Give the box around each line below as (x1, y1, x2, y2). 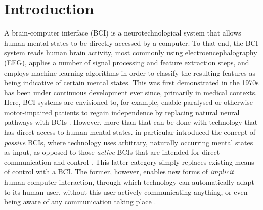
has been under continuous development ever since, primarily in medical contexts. (4, 87, 257, 97)
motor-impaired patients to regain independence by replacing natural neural (4, 107, 240, 117)
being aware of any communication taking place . (4, 196, 156, 207)
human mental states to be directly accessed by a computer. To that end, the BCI (4, 37, 258, 48)
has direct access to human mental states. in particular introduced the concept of (4, 127, 256, 137)
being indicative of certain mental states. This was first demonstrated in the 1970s (4, 77, 259, 88)
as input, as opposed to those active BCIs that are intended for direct (4, 147, 220, 157)
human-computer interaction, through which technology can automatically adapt (4, 177, 254, 187)
